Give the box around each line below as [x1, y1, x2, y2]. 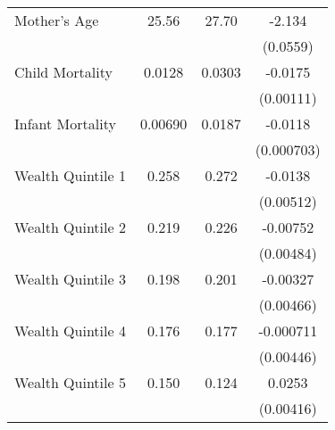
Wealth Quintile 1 [14, 165, 126, 186]
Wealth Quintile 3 [14, 269, 126, 289]
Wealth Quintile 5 [14, 372, 126, 393]
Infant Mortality [14, 113, 116, 134]
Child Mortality [14, 62, 113, 82]
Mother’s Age [14, 10, 99, 30]
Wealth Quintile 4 [14, 320, 126, 341]
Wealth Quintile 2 [14, 217, 126, 237]
